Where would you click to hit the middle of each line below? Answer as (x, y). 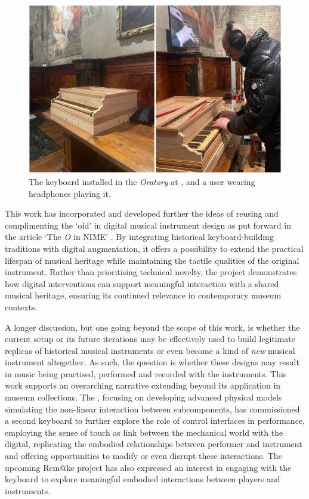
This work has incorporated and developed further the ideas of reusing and (142, 213)
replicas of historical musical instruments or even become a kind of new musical (150, 350)
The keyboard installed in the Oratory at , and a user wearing (142, 181)
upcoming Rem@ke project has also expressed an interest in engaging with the (148, 467)
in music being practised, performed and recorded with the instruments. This (146, 373)
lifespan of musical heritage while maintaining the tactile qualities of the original (152, 260)
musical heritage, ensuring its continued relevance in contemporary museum (143, 295)
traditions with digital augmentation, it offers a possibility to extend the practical (154, 248)
